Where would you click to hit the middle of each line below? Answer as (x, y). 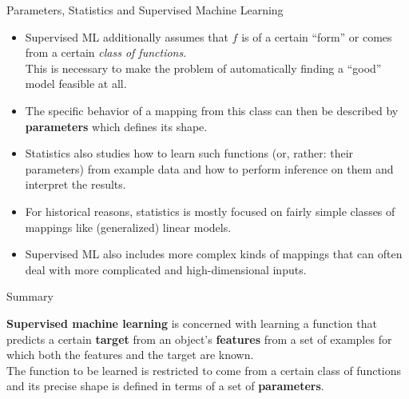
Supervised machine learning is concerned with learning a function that (192, 323)
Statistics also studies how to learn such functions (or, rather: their (189, 153)
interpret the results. (75, 184)
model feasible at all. (76, 84)
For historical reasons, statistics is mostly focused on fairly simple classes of (210, 211)
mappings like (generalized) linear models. (128, 227)
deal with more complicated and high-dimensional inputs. (166, 269)
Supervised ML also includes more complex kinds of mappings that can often (214, 254)
